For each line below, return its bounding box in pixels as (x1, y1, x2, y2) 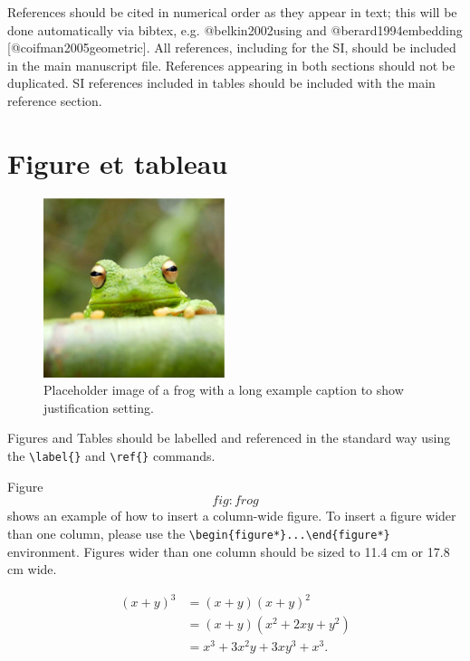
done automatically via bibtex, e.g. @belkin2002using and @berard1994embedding (7, 20, 463, 39)
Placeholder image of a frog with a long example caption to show (43, 380, 404, 399)
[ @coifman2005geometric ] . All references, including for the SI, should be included (7, 38, 456, 57)
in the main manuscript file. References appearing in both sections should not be (7, 55, 456, 74)
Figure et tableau (7, 144, 228, 181)
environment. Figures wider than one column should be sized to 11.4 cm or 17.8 (7, 541, 450, 560)
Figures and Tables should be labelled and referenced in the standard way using (7, 428, 451, 447)
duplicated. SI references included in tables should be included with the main (7, 73, 436, 92)
